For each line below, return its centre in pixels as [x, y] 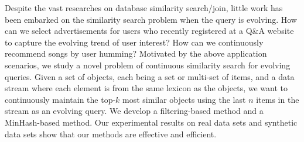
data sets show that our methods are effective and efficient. [111, 134]
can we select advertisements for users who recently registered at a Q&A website [149, 31]
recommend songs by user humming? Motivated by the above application [136, 53]
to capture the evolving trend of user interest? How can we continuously [134, 42]
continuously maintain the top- [60, 99]
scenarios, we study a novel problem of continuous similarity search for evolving [148, 65]
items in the [278, 99]
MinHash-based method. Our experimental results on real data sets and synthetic [151, 122]
